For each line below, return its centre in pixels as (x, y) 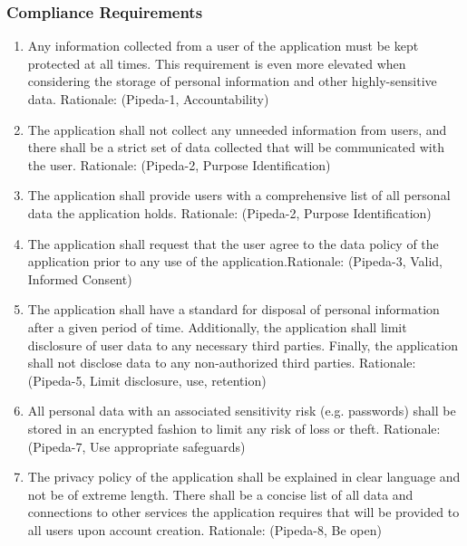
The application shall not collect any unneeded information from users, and (237, 129)
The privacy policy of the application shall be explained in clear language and (244, 477)
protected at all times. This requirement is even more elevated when (217, 63)
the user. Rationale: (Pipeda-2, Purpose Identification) (179, 164)
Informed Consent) (80, 278)
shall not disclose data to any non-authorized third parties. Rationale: (222, 363)
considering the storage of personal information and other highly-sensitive (232, 81)
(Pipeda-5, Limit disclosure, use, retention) (147, 380)
